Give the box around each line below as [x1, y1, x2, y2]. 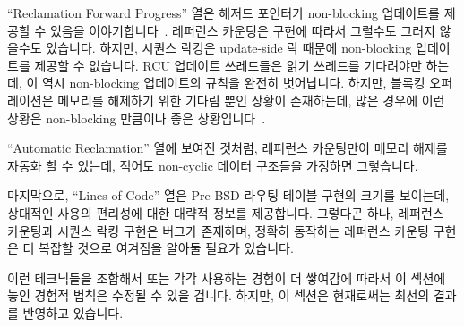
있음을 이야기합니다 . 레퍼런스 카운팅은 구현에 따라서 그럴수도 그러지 [49, 21, 435, 39]
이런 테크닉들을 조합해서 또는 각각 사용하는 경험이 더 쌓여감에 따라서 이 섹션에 [7, 268, 446, 287]
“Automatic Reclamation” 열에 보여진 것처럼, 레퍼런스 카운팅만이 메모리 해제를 [7, 138, 448, 157]
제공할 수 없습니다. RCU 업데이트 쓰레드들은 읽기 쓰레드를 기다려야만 [34, 55, 422, 74]
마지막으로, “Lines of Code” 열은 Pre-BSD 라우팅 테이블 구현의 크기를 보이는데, [7, 186, 450, 205]
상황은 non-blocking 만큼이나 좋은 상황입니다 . [7, 108, 266, 127]
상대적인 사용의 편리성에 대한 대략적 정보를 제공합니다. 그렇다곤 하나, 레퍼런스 [7, 203, 444, 222]
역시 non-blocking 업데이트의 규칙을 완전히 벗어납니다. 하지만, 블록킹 [41, 73, 425, 92]
